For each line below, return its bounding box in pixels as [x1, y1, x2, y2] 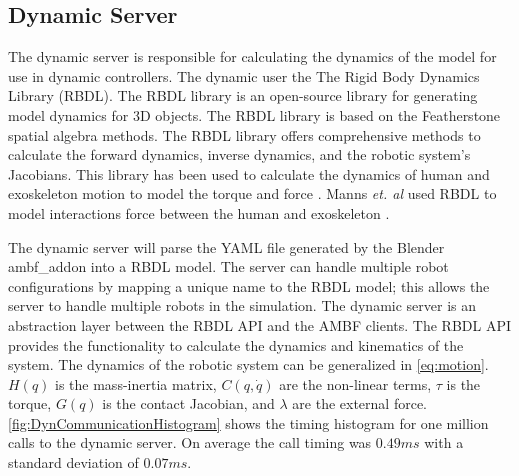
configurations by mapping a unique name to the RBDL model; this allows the [8, 275, 490, 296]
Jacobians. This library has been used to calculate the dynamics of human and [8, 163, 490, 184]
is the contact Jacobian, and [102, 393, 275, 414]
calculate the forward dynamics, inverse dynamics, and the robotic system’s [8, 144, 471, 165]
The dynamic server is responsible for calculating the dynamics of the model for [8, 46, 497, 67]
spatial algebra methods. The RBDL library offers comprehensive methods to [8, 124, 481, 145]
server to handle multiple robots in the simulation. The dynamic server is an [8, 295, 477, 316]
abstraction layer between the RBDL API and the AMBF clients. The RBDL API [8, 314, 512, 335]
